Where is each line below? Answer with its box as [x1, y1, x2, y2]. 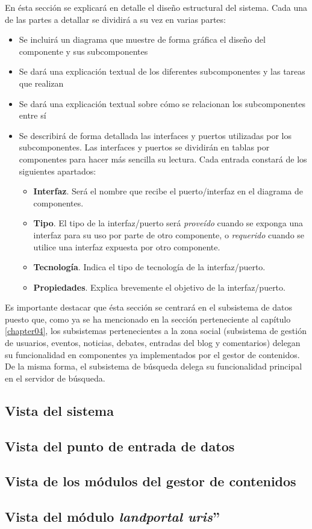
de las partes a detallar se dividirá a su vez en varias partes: [5, 13, 226, 25]
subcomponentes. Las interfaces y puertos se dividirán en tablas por [19, 141, 270, 153]
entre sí [19, 109, 46, 122]
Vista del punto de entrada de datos [5, 436, 235, 455]
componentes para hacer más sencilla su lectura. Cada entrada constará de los [19, 152, 307, 165]
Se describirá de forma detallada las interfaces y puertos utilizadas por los [19, 129, 292, 141]
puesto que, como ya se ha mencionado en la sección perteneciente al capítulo [5, 312, 291, 325]
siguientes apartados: [19, 164, 96, 177]
